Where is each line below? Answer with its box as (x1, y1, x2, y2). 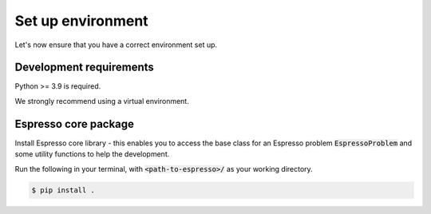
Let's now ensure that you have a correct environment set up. (14, 40, 218, 50)
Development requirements (14, 61, 155, 74)
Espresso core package (14, 117, 135, 131)
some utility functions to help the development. (14, 149, 170, 159)
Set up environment (14, 12, 148, 30)
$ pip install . (31, 185, 96, 195)
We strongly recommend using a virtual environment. (14, 96, 189, 105)
